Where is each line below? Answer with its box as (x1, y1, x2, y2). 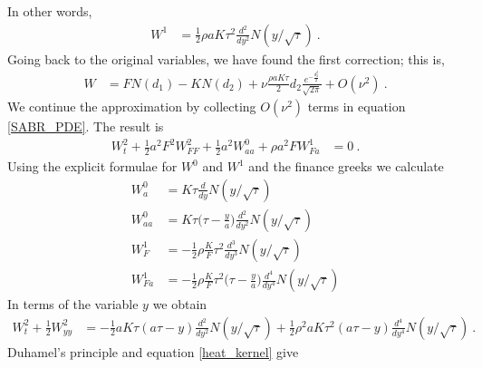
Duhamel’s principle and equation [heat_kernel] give (7, 342, 299, 361)
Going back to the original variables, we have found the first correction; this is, (7, 49, 445, 68)
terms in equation (307, 97, 406, 116)
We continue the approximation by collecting (7, 97, 256, 116)
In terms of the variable (7, 295, 139, 314)
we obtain (152, 295, 207, 314)
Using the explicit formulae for (7, 157, 178, 176)
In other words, (7, 2, 92, 20)
